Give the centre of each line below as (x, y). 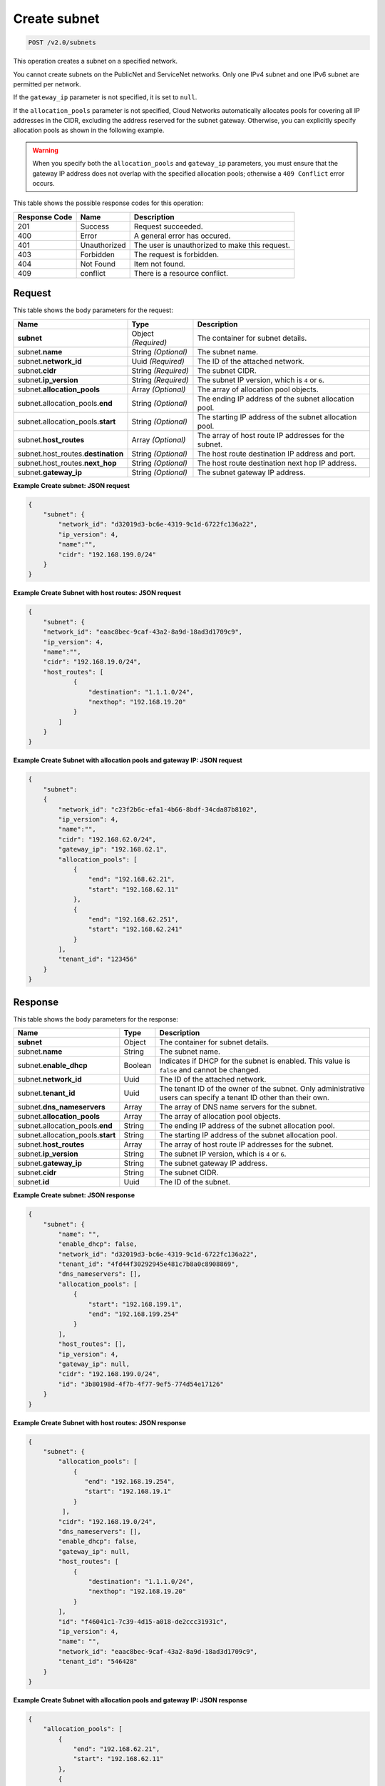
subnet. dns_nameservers (62, 1107)
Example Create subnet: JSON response (74, 1195)
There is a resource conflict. (181, 273)
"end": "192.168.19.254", (130, 1482)
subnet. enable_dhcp (52, 1066)
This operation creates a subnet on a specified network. (96, 61)
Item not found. (159, 264)
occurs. (43, 184)
